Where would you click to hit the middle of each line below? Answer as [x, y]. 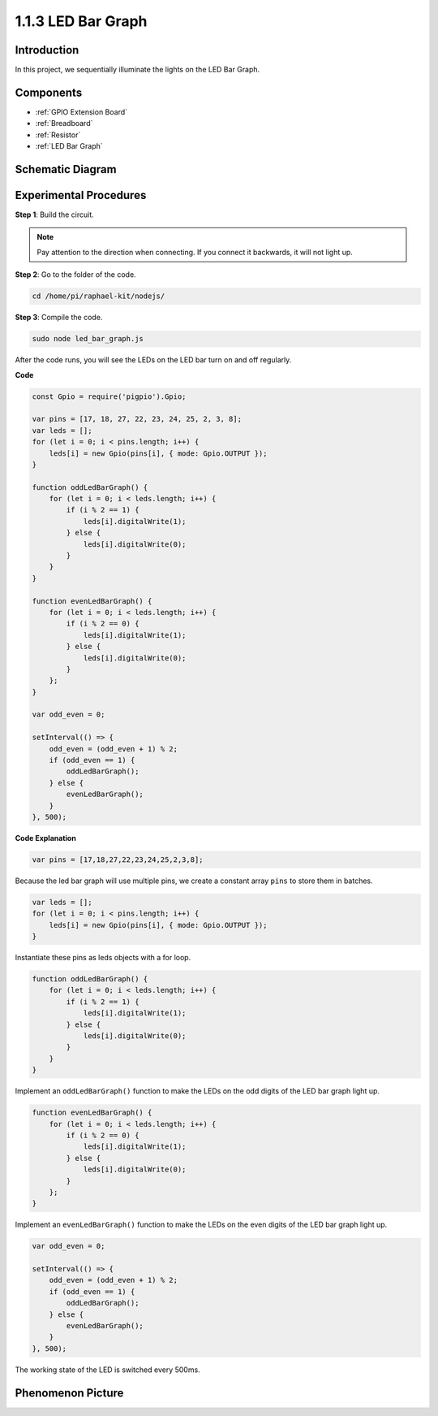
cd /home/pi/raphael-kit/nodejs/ [99, 296]
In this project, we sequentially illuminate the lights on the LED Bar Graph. [137, 70]
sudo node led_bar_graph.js [88, 339]
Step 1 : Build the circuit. [55, 214]
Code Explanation [45, 838]
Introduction [47, 50]
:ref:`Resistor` [58, 135]
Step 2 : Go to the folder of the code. [76, 275]
